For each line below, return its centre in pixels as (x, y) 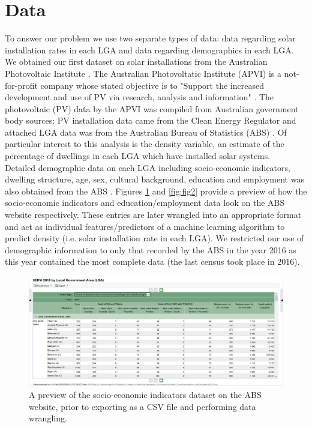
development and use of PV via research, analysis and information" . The (139, 97)
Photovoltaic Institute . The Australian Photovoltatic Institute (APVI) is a (143, 73)
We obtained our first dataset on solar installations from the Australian (136, 62)
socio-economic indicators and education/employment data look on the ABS (145, 203)
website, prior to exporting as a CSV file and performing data (142, 406)
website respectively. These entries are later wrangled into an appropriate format (153, 215)
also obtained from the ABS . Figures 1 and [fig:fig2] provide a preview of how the (156, 191)
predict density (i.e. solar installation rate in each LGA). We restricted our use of (154, 238)
